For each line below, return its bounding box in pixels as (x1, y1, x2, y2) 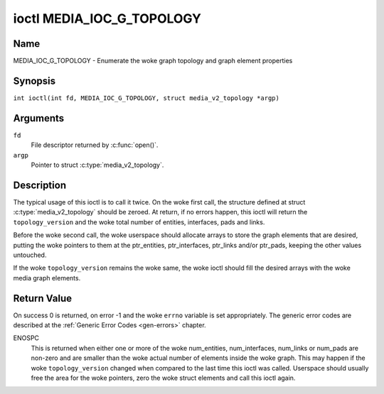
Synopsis (13, 75, 56, 87)
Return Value (13, 292, 73, 305)
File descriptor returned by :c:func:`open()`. (31, 141, 159, 149)
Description (13, 179, 67, 191)
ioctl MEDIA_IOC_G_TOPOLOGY (13, 11, 202, 26)
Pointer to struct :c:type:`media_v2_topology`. (31, 160, 164, 170)
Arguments (13, 112, 65, 124)
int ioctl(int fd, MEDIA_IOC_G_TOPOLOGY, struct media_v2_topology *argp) (13, 94, 280, 102)
